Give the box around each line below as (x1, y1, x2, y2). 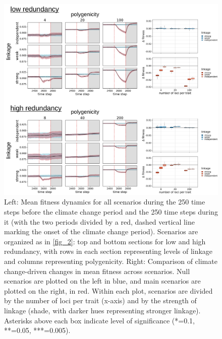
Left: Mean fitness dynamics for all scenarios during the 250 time (4, 196, 205, 207)
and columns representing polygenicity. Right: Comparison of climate (4, 256, 217, 266)
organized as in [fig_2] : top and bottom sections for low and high (4, 236, 206, 246)
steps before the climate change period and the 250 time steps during (4, 207, 218, 217)
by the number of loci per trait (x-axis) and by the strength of (4, 295, 197, 306)
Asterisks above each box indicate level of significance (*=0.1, (4, 315, 195, 325)
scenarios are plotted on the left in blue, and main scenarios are (4, 276, 201, 286)
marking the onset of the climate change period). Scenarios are (4, 226, 198, 237)
